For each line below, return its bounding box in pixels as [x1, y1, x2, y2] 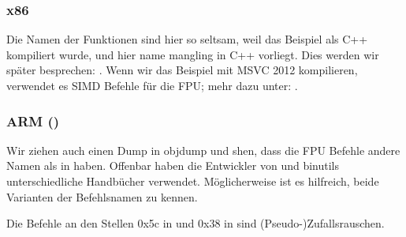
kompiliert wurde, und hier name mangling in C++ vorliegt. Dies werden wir [6, 46, 379, 62]
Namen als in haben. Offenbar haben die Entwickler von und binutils [6, 157, 340, 174]
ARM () [6, 111, 60, 130]
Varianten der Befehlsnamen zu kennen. [6, 188, 198, 205]
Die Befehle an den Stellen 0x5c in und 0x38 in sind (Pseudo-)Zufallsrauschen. [6, 215, 385, 231]
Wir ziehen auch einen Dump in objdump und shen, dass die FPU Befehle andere [6, 141, 400, 158]
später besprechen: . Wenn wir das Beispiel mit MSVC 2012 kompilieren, [6, 62, 358, 78]
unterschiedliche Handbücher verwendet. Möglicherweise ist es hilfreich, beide [6, 173, 379, 189]
